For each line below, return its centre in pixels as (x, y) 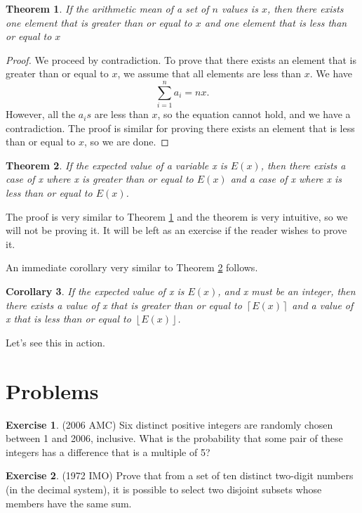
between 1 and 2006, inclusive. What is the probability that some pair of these (174, 438)
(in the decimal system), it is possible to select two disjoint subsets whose (164, 489)
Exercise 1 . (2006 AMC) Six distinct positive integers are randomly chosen (169, 424)
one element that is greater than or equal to (99, 22)
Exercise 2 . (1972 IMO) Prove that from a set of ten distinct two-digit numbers (180, 475)
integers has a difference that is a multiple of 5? (108, 452)
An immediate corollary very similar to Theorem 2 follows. (132, 267)
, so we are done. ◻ (126, 142)
